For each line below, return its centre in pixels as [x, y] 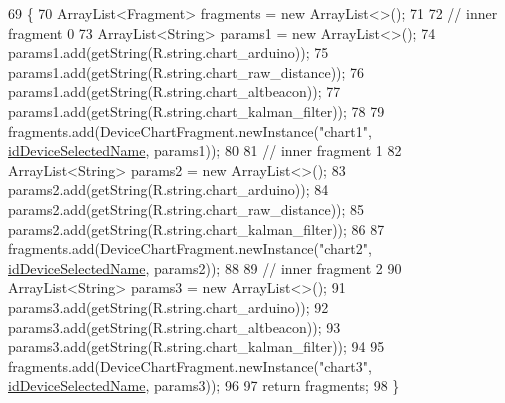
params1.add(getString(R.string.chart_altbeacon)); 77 [174, 91]
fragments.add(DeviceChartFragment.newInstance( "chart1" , [190, 130]
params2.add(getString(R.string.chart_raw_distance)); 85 [186, 208]
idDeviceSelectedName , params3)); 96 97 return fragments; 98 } [204, 385]
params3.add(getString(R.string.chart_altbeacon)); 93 [174, 326]
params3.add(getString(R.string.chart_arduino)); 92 [168, 306]
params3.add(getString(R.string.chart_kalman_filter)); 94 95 [196, 346]
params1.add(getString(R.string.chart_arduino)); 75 [168, 52]
